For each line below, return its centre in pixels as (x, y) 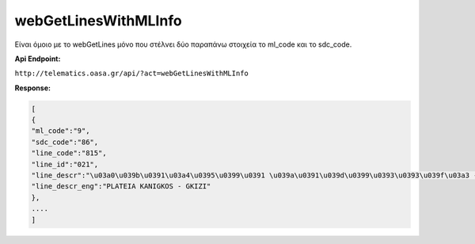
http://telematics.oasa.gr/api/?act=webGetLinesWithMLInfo (132, 74)
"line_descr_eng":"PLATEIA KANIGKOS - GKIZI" (121, 187)
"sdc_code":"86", (65, 142)
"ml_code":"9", (61, 131)
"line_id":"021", (65, 164)
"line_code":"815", (69, 153)
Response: (33, 88)
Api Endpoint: (38, 59)
